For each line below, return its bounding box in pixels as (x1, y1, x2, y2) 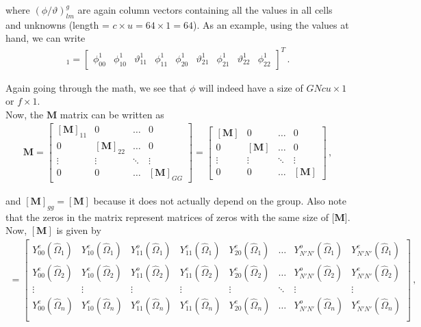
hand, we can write (5, 31, 86, 45)
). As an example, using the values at (192, 17, 349, 31)
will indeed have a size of (199, 80, 303, 94)
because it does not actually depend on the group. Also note (93, 193, 346, 207)
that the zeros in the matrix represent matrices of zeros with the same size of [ (5, 209, 335, 224)
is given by (56, 223, 101, 237)
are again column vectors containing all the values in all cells (77, 3, 333, 16)
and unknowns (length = (5, 17, 110, 31)
